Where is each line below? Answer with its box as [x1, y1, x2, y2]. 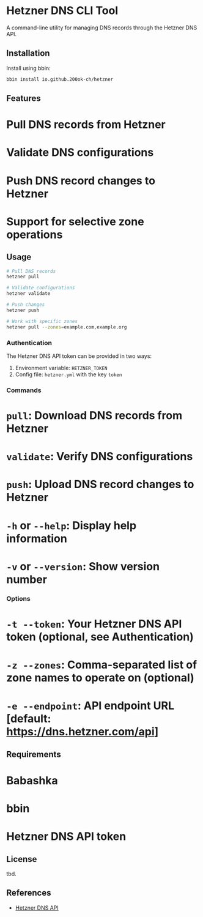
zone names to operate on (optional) [6, 671, 194, 685]
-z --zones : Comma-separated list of [6, 658, 197, 672]
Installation [6, 48, 50, 59]
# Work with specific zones [6, 318, 78, 324]
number [6, 573, 48, 586]
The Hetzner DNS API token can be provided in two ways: [6, 352, 152, 360]
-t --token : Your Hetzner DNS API [6, 617, 182, 631]
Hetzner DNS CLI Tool [6, 4, 119, 18]
